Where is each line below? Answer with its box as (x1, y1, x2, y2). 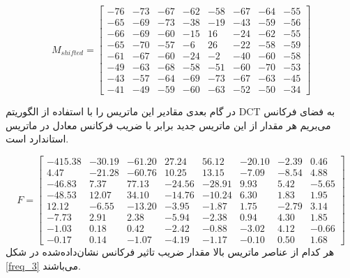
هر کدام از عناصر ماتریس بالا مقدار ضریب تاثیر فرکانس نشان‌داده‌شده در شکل (6, 244, 335, 259)
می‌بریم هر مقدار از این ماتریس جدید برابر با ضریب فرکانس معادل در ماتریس (6, 117, 331, 132)
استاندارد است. (6, 131, 69, 146)
